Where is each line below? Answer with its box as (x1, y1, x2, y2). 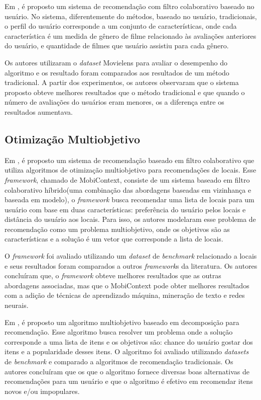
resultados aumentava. (5, 106, 73, 117)
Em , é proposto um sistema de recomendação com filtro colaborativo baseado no (5, 1, 254, 11)
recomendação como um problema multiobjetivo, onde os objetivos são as (5, 223, 230, 234)
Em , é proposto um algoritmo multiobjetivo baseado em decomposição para (5, 316, 239, 327)
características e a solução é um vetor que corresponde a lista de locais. (5, 233, 223, 244)
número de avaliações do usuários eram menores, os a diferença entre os (5, 97, 224, 107)
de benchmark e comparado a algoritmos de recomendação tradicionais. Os (5, 356, 233, 367)
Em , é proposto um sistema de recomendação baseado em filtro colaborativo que (5, 154, 254, 165)
